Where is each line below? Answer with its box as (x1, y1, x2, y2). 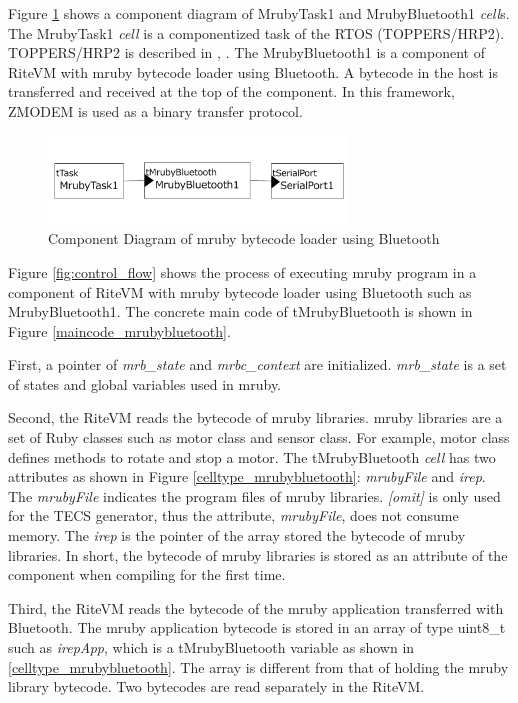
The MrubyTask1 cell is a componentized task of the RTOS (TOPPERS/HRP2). (8, 22, 505, 43)
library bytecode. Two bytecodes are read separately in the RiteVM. (8, 676, 425, 697)
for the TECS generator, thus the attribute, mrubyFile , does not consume (8, 505, 459, 526)
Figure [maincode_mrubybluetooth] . (8, 320, 231, 341)
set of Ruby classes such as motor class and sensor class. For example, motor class (8, 427, 510, 448)
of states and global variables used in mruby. (8, 373, 282, 394)
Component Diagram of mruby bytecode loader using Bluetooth (48, 228, 440, 249)
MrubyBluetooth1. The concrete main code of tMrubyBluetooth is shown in (8, 301, 473, 322)
